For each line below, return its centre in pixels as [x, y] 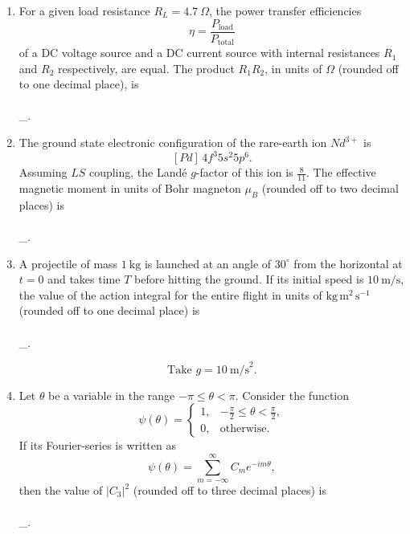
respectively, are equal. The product [146, 68]
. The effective [341, 172]
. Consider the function [292, 395]
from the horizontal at [348, 263]
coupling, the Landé [138, 172]
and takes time [84, 279]
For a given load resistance [84, 10]
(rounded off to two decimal [330, 188]
